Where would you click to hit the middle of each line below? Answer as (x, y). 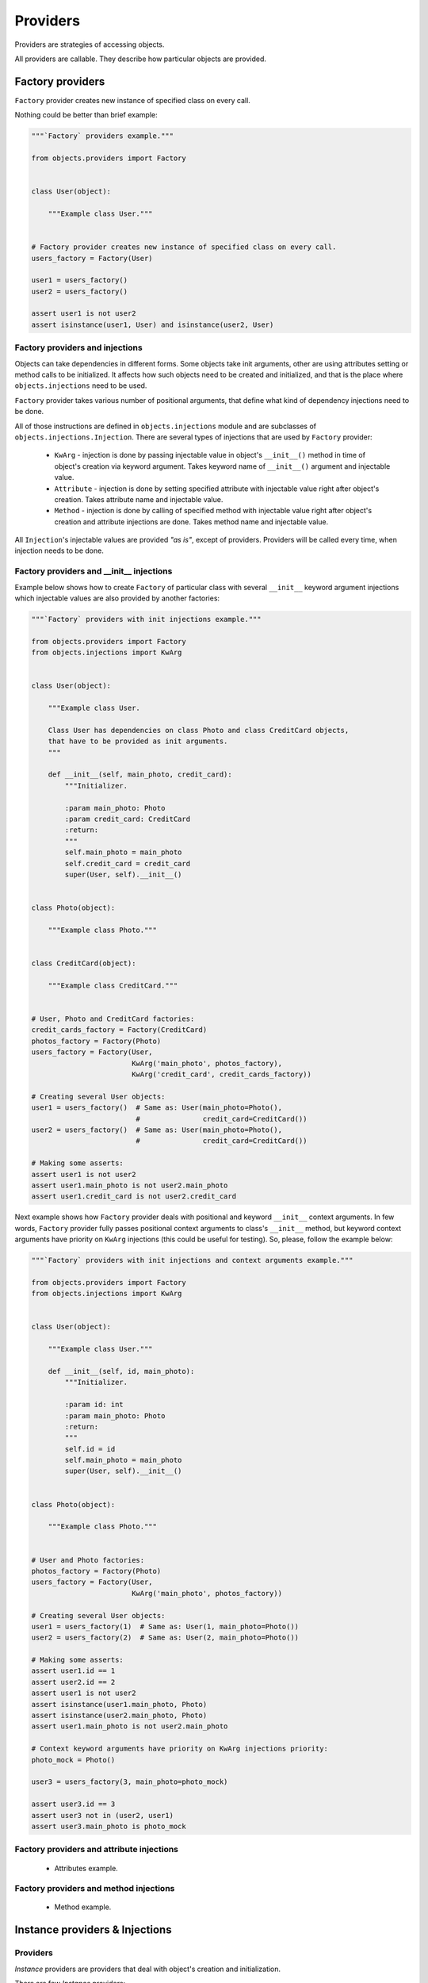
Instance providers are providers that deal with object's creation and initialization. (148, 1969)
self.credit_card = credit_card (127, 863)
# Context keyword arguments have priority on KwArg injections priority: (180, 1749)
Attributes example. (86, 1868)
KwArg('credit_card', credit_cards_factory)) (222, 1074)
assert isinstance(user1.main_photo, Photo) (119, 1704)
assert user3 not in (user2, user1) (103, 1815)
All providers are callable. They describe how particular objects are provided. (141, 59)
